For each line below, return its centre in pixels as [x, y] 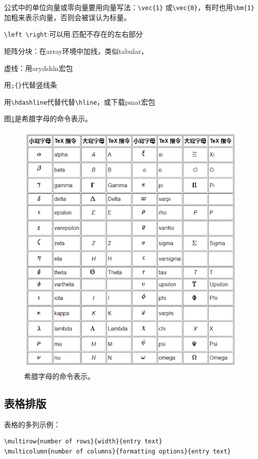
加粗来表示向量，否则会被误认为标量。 [67, 17]
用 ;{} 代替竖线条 [31, 85]
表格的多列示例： [32, 424]
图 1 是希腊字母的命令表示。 [48, 119]
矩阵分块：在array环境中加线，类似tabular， [76, 51]
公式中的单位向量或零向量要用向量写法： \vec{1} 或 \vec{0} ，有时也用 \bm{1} [129, 7]
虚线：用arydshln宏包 [38, 68]
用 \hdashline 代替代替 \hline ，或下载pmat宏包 [80, 101]
